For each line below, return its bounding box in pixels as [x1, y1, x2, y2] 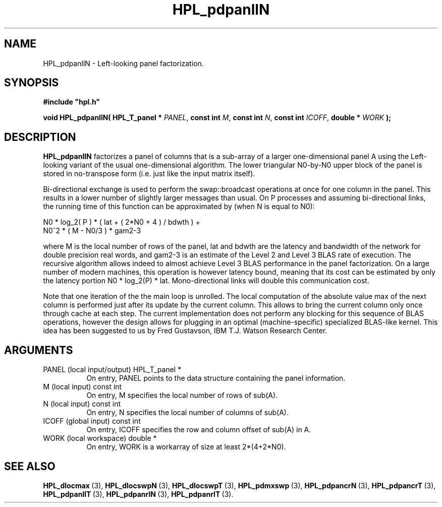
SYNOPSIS [4, 76, 59, 89]
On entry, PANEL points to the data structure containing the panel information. [86, 374, 346, 383]
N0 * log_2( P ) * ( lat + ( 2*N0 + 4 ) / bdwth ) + [43, 218, 200, 227]
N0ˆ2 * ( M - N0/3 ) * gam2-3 [43, 226, 141, 235]
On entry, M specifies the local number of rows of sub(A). [86, 391, 278, 400]
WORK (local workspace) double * [43, 434, 157, 443]
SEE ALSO [4, 460, 56, 473]
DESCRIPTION [4, 130, 76, 143]
